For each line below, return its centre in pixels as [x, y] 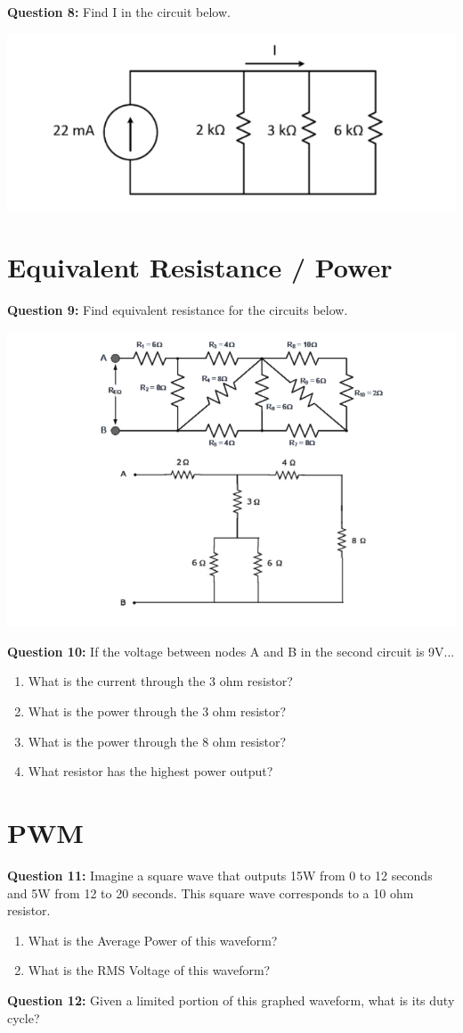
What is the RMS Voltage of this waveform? [149, 970]
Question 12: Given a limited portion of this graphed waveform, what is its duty [231, 1000]
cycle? [24, 1017]
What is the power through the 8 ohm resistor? [157, 741]
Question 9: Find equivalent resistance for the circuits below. [178, 309]
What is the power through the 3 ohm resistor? [157, 711]
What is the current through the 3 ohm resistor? [160, 681]
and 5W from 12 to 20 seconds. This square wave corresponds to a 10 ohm [211, 893]
